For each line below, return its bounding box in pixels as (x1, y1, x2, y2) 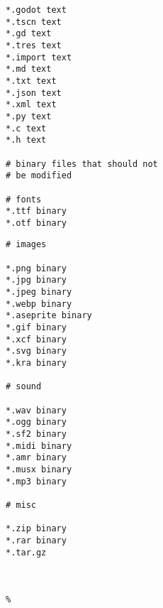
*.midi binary (6, 440, 72, 451)
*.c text (6, 123, 47, 134)
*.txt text (6, 75, 57, 86)
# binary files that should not (6, 158, 158, 169)
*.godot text (6, 5, 67, 15)
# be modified (6, 170, 72, 181)
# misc (6, 499, 36, 510)
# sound (6, 381, 42, 392)
